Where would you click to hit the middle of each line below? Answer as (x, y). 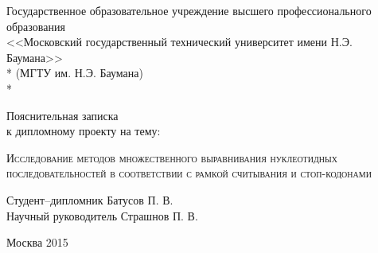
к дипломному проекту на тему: (84, 131)
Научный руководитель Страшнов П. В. (102, 215)
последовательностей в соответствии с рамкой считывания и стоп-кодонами (189, 173)
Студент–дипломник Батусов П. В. (90, 199)
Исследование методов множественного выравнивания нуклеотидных (172, 157)
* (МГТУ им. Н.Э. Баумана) (75, 73)
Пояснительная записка (62, 115)
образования (36, 26)
